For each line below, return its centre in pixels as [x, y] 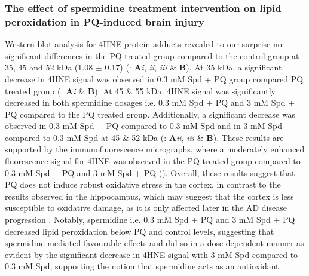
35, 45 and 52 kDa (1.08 [49, 67]
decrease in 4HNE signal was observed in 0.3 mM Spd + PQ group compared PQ [154, 79]
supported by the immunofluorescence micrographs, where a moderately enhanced [155, 149]
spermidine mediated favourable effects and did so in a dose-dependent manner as [154, 243]
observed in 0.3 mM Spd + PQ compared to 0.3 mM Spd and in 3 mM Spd [143, 126]
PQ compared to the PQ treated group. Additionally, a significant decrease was [150, 114]
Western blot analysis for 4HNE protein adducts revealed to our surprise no [143, 44]
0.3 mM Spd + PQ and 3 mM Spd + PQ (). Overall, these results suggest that [150, 172]
